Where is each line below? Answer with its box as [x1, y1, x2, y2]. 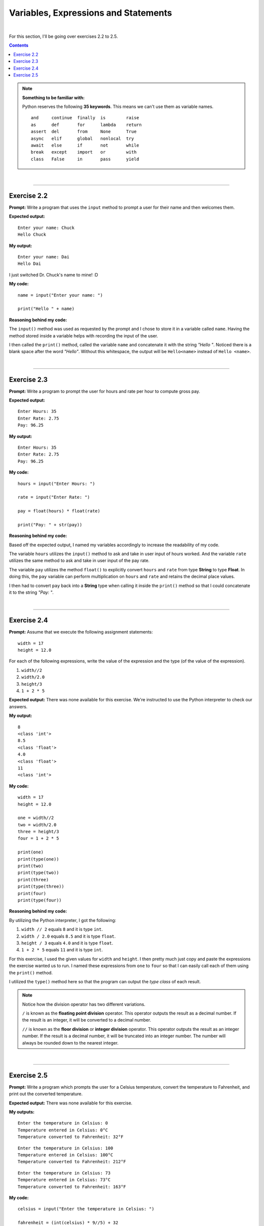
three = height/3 [18, 829, 59, 835]
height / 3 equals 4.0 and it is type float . [21, 940, 113, 946]
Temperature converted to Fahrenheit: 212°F [18, 1159, 127, 1165]
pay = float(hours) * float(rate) [18, 508, 100, 514]
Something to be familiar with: [22, 95, 85, 101]
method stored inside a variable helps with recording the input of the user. [9, 332, 158, 338]
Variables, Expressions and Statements [9, 7, 172, 18]
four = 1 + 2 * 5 [18, 836, 59, 841]
